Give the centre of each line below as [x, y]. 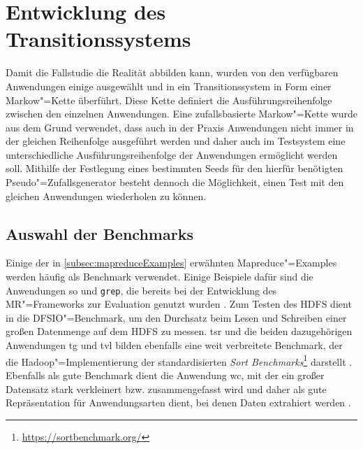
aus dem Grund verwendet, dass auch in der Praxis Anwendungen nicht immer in [180, 127]
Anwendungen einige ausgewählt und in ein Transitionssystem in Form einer [169, 86]
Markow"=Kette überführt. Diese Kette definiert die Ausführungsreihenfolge [169, 100]
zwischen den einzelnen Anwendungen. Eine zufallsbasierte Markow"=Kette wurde [181, 114]
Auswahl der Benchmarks [99, 233]
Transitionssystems [98, 39]
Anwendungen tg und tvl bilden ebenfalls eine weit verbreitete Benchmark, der [174, 345]
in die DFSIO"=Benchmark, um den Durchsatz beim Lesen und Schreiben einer [176, 317]
